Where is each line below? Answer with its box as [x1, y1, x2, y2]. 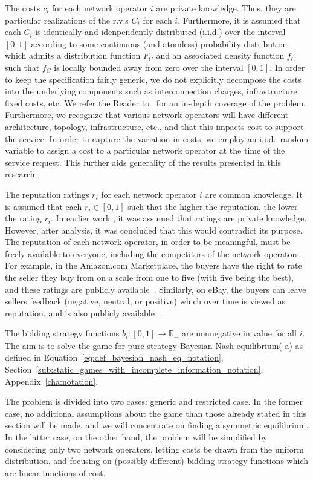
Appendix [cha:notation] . [5, 375, 98, 387]
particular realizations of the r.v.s [5, 13, 129, 26]
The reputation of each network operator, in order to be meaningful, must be [5, 235, 291, 248]
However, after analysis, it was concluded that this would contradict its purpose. [5, 223, 303, 236]
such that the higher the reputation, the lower [127, 200, 298, 212]
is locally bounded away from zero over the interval [54, 61, 244, 73]
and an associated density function [156, 49, 285, 62]
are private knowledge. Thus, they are [156, 2, 296, 14]
